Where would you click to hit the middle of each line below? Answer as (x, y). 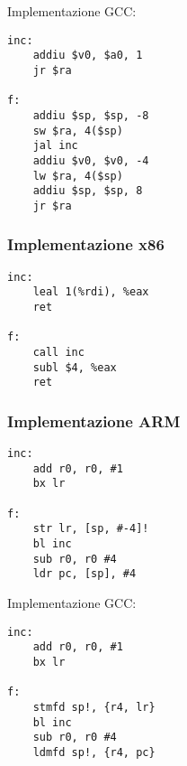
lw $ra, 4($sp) (78, 176)
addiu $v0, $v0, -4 (91, 160)
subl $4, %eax (75, 367)
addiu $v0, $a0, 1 (88, 56)
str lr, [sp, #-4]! (91, 529)
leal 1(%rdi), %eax (91, 292)
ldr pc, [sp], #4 (85, 574)
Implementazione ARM (94, 420)
